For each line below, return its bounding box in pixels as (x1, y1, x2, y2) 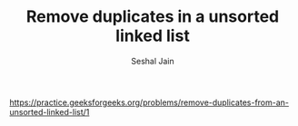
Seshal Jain (131, 55, 174, 66)
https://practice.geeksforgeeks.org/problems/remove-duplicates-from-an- (9, 97, 289, 108)
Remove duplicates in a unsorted (25, 6, 280, 27)
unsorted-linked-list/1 (9, 106, 90, 117)
